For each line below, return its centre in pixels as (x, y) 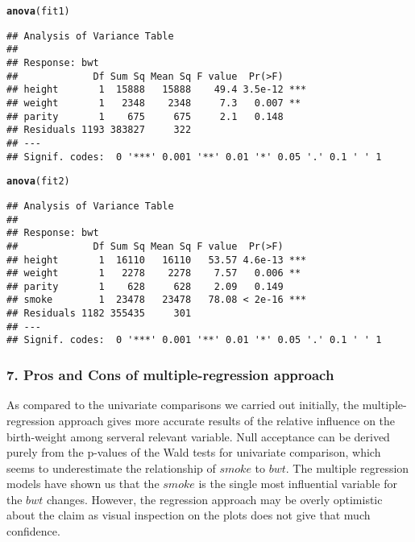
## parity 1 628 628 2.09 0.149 (145, 286)
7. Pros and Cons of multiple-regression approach (170, 375)
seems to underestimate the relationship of (111, 468)
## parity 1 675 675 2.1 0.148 (145, 116)
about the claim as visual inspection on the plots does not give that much (189, 515)
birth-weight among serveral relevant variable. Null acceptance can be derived (198, 436)
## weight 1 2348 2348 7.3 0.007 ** (154, 103)
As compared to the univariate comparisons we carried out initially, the (183, 405)
